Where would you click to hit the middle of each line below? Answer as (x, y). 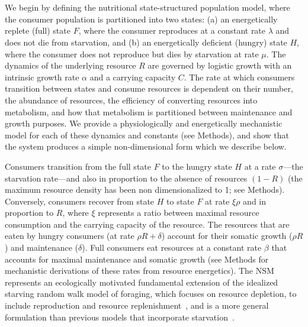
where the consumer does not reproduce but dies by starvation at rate (132, 54)
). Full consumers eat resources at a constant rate (172, 247)
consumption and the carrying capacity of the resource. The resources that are (147, 224)
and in (255, 201)
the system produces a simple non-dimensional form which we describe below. (146, 146)
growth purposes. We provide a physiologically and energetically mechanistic (144, 123)
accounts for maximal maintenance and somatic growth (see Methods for (137, 259)
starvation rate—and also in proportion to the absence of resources (126, 178)
